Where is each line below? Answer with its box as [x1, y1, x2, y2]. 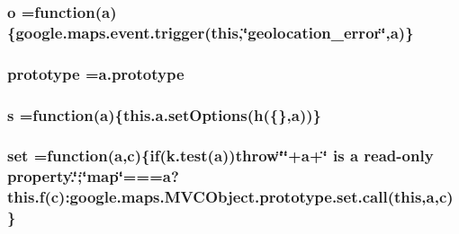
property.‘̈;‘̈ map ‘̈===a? [7, 165, 179, 187]
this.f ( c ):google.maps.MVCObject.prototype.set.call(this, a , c [7, 186, 447, 208]
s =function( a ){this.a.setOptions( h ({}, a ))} [7, 103, 322, 126]
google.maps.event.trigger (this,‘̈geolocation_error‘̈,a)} [15, 21, 414, 43]
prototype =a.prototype [7, 62, 184, 84]
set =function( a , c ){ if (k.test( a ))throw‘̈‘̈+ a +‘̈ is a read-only [7, 144, 434, 167]
